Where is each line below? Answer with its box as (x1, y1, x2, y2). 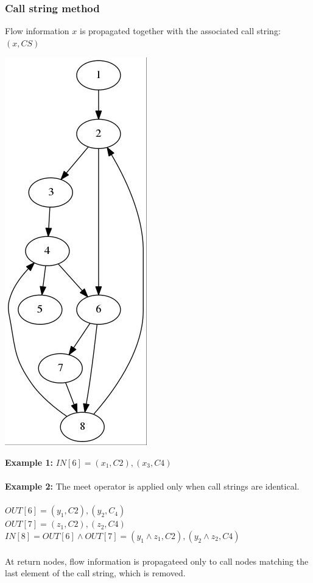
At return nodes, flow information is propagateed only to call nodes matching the (5, 554, 309, 567)
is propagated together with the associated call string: (79, 24, 281, 37)
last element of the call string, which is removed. (5, 567, 186, 579)
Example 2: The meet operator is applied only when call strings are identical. (5, 480, 300, 493)
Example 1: (5, 456, 53, 468)
